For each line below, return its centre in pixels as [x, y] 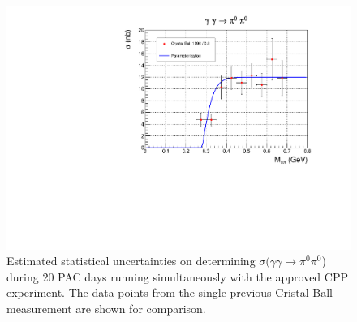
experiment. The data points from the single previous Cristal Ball [170, 292]
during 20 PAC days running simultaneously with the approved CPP [177, 276]
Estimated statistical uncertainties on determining [131, 261]
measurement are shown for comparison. [106, 309]
